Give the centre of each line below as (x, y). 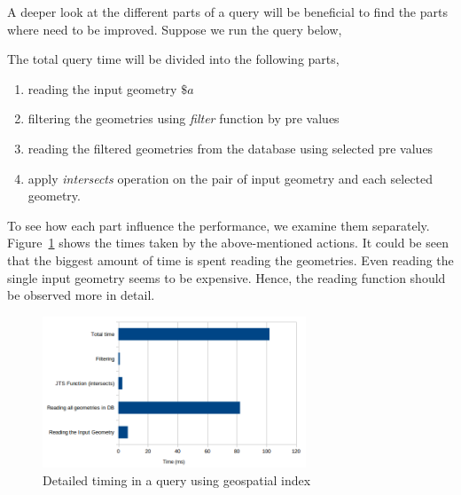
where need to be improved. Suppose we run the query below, (175, 29)
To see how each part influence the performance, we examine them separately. (219, 225)
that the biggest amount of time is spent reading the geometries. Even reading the (230, 259)
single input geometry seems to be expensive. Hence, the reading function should (227, 277)
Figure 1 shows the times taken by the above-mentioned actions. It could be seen (228, 243)
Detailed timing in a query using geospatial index (177, 479)
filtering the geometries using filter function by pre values (184, 118)
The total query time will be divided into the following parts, (173, 59)
